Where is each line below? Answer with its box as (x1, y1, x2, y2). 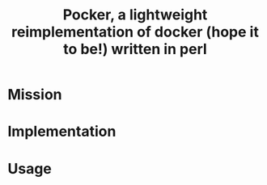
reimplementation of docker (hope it (11, 23, 260, 41)
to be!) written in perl (63, 40, 207, 58)
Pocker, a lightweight (62, 6, 208, 24)
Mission (7, 86, 62, 104)
